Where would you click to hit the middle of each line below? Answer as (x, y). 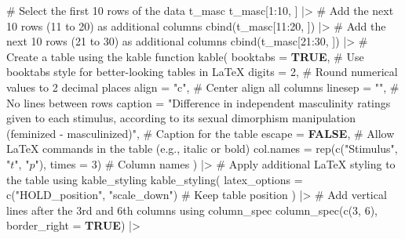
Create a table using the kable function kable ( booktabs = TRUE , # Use (185, 56)
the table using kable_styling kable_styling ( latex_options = (155, 179)
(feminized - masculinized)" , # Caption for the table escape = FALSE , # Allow (201, 133)
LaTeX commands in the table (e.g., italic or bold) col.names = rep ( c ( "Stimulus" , (202, 148)
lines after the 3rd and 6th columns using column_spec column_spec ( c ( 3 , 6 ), (192, 210)
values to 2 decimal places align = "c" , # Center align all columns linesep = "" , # (203, 87)
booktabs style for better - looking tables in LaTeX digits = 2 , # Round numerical (202, 72)
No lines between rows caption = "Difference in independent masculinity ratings (199, 102)
